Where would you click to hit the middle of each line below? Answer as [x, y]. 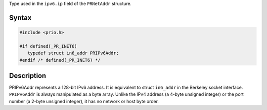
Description [28, 76]
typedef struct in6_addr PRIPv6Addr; [73, 53]
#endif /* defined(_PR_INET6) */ [60, 60]
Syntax [20, 18]
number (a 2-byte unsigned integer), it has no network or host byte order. [84, 101]
